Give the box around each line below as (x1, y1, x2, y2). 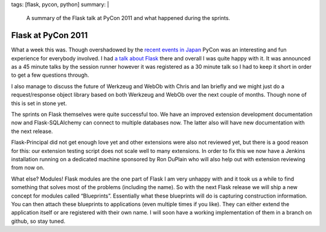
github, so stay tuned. (11, 217, 66, 225)
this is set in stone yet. (11, 100, 67, 107)
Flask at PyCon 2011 (11, 30, 88, 40)
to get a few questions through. (11, 71, 89, 79)
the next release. (11, 127, 53, 135)
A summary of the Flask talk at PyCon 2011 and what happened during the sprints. (26, 14, 231, 22)
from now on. (11, 164, 45, 172)
